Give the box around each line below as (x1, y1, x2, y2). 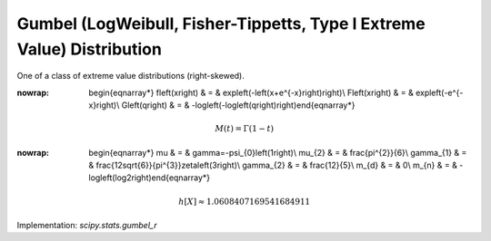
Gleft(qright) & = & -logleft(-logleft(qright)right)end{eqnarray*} (121, 100, 356, 111)
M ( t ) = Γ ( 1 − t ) (215, 123, 275, 134)
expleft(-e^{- (415, 87, 464, 98)
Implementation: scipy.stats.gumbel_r (16, 220, 157, 231)
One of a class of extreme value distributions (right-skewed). (16, 71, 245, 82)
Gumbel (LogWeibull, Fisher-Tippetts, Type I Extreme (16, 14, 426, 34)
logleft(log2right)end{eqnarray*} (88, 172, 211, 183)
